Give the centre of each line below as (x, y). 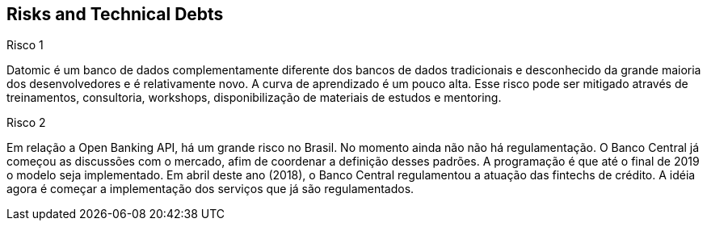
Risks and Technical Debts (115, 14)
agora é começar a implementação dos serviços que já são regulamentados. (210, 189)
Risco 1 (25, 45)
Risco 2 (26, 123)
